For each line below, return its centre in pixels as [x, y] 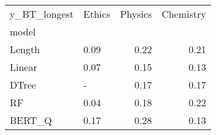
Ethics [97, 14]
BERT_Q [31, 120]
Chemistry [184, 14]
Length [25, 49]
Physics [136, 14]
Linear [24, 67]
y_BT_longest [42, 14]
